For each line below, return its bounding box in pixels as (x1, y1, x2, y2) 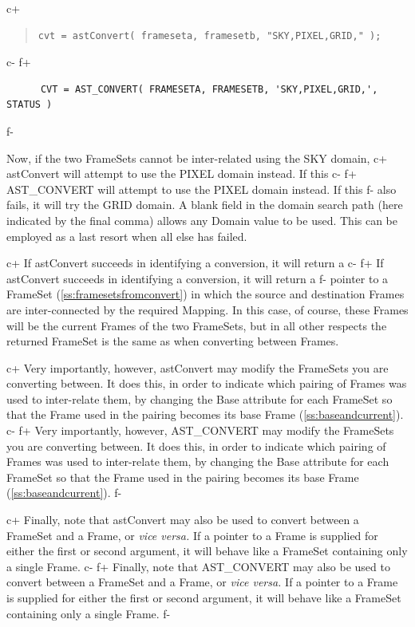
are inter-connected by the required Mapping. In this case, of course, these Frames (6, 301, 409, 317)
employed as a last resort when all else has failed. (6, 227, 247, 244)
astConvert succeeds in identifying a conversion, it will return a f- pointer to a (6, 270, 389, 286)
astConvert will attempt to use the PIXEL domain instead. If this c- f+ (6, 165, 357, 182)
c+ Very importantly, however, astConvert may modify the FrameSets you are (6, 359, 389, 376)
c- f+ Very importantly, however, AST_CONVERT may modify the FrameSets (6, 422, 394, 439)
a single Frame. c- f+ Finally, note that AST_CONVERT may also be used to (6, 558, 390, 574)
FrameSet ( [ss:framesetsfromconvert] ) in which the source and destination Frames (6, 286, 405, 302)
